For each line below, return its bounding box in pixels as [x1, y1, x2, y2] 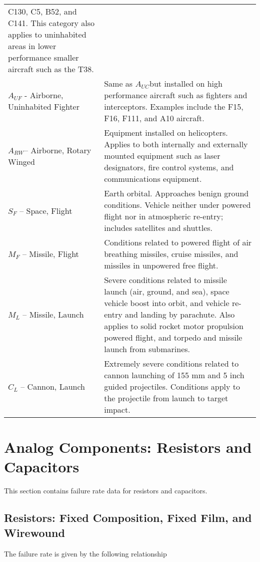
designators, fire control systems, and [104, 161, 234, 173]
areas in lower [8, 40, 56, 52]
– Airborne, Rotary [23, 144, 91, 156]
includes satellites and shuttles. [104, 222, 213, 233]
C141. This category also [8, 17, 95, 29]
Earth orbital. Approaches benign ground [104, 187, 249, 199]
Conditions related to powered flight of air [104, 236, 252, 248]
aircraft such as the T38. [8, 63, 94, 75]
